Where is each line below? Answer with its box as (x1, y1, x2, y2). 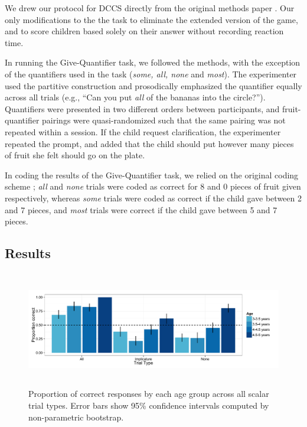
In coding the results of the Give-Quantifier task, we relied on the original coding (5, 168, 299, 181)
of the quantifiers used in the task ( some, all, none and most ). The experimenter (5, 67, 297, 80)
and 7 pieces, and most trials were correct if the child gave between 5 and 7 (5, 203, 277, 216)
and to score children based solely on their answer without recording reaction (5, 25, 284, 37)
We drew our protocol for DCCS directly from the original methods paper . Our (5, 2, 295, 14)
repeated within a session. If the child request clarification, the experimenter (5, 125, 281, 138)
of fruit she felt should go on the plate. (5, 149, 145, 161)
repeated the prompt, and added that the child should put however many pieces (5, 137, 294, 149)
